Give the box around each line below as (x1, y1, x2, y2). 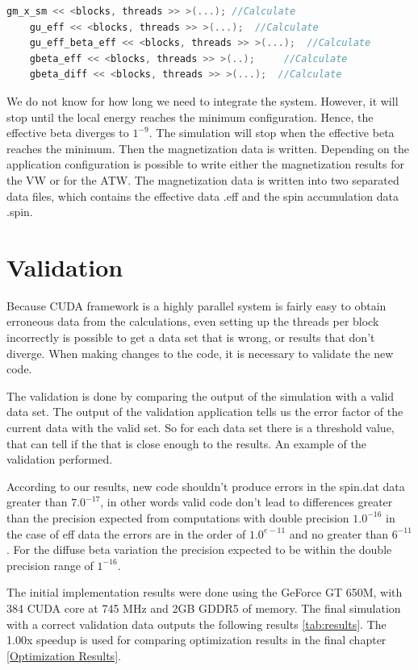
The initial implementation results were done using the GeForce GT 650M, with (6, 584, 403, 601)
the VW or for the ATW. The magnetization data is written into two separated (6, 171, 399, 188)
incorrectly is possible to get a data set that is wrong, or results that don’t (6, 329, 375, 346)
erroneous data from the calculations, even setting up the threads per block (6, 313, 379, 330)
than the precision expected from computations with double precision (6, 509, 349, 526)
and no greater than (289, 525, 388, 542)
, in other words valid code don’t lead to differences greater (100, 493, 393, 510)
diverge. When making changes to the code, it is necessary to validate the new (6, 344, 394, 361)
